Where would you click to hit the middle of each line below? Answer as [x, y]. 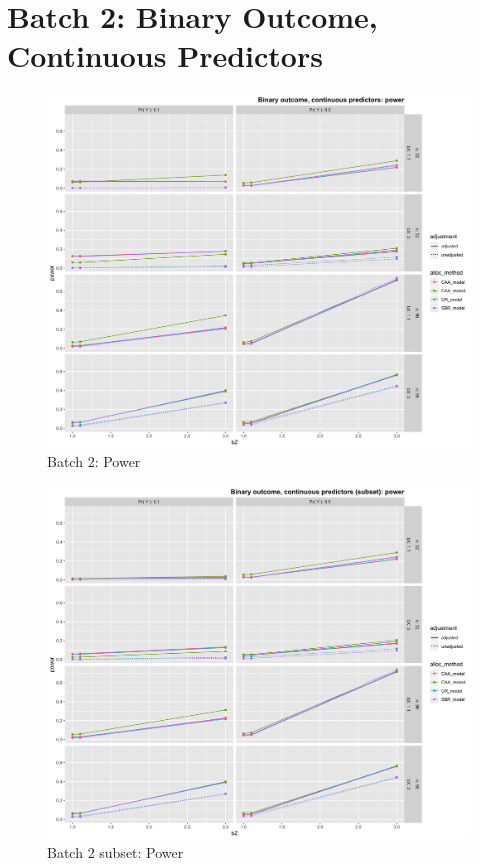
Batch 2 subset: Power [115, 852]
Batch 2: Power [94, 461]
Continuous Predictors [165, 55]
